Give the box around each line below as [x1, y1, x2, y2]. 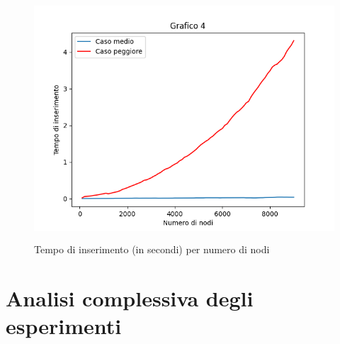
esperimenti [6, 311, 122, 340]
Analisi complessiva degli [6, 283, 254, 312]
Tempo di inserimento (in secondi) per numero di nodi [34, 241, 270, 256]
